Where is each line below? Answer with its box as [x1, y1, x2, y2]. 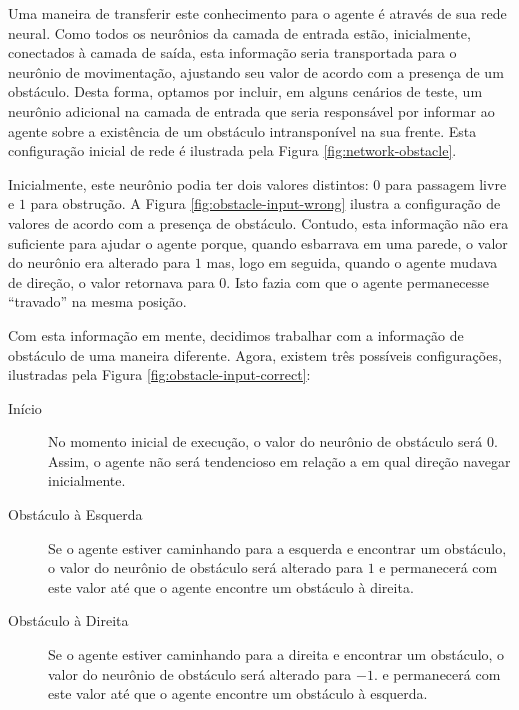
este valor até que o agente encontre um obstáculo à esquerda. [48, 683, 428, 704]
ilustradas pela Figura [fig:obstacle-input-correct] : [8, 364, 311, 385]
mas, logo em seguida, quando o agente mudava [206, 252, 498, 273]
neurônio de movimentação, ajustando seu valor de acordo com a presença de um [8, 61, 504, 82]
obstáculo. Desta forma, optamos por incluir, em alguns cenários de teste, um [8, 81, 483, 102]
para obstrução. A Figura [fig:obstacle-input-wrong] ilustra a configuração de [30, 193, 501, 214]
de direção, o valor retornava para [8, 271, 215, 292]
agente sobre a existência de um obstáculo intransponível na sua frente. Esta [8, 120, 477, 141]
